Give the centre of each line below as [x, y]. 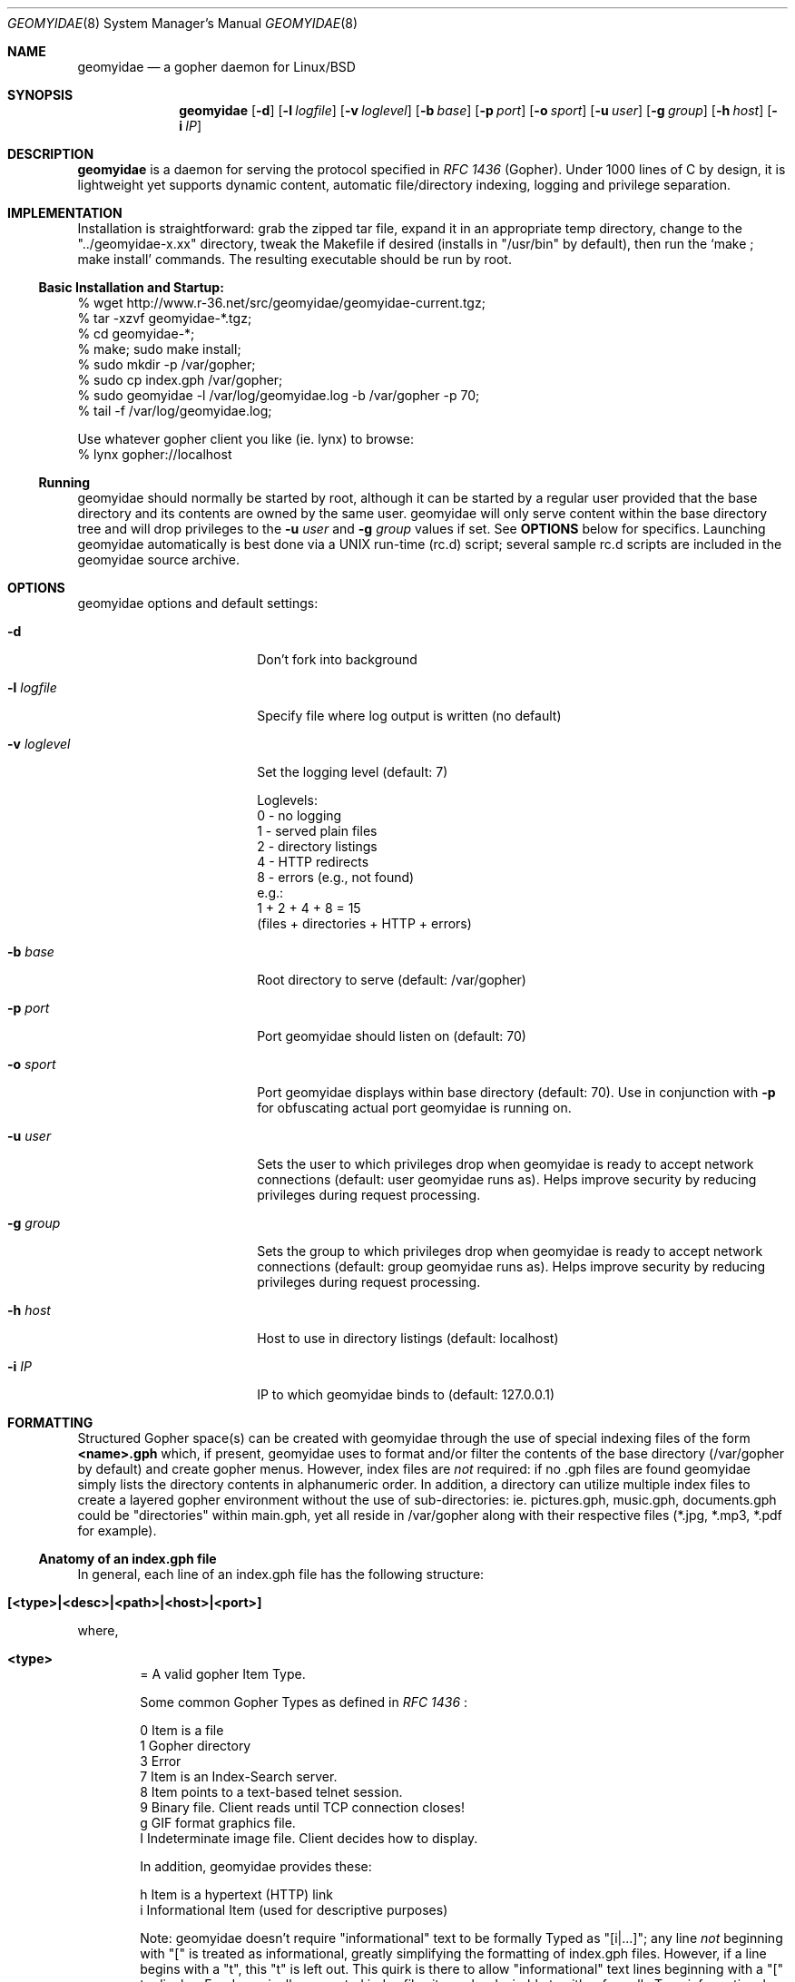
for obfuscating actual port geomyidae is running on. [414, 1108]
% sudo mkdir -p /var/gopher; [167, 364]
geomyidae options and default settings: [198, 603]
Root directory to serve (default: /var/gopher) [392, 980]
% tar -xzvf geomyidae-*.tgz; [165, 318]
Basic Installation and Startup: [131, 287]
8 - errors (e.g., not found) [336, 877]
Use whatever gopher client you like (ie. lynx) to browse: [246, 439]
